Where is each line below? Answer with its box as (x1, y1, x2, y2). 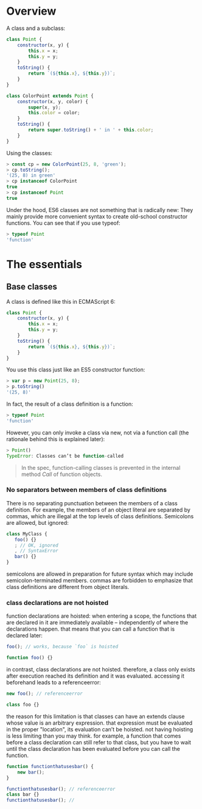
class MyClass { (6, 530, 47, 537)
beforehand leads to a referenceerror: (6, 679, 102, 686)
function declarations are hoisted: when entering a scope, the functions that (6, 612, 197, 620)
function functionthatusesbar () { (6, 763, 94, 769)
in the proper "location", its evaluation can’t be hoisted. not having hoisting (6, 725, 193, 733)
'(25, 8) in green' (6, 172, 56, 178)
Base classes (6, 282, 58, 292)
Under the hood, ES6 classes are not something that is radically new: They (6, 206, 193, 213)
